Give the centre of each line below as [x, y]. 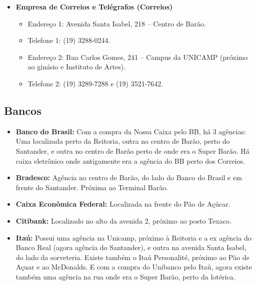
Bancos [23, 110]
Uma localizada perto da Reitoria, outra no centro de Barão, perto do [123, 141]
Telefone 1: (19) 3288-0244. [69, 40]
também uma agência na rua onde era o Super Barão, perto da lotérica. [125, 276]
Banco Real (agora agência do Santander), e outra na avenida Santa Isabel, [131, 247]
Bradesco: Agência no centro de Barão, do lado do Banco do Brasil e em [129, 177]
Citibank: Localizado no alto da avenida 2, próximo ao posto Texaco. [123, 220]
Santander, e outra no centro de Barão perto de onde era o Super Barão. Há [132, 150]
